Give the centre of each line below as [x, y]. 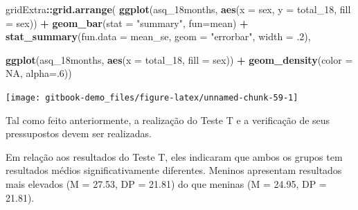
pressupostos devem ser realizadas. [79, 133]
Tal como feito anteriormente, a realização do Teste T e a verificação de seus [168, 120]
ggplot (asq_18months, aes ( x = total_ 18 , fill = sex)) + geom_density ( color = [179, 59]
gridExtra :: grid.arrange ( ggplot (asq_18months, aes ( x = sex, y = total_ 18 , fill [178, 9]
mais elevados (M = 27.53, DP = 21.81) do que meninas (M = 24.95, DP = [166, 184]
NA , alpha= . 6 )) [39, 73]
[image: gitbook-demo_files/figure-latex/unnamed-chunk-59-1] [152, 97]
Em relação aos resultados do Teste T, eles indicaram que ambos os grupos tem [174, 156]
